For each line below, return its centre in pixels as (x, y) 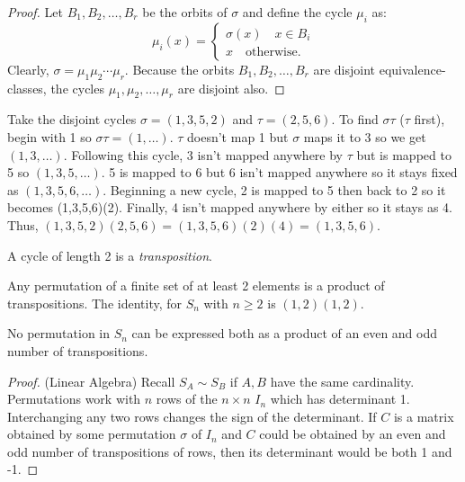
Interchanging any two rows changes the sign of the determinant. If (192, 416)
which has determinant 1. (340, 399)
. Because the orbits (179, 69)
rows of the (187, 399)
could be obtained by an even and (353, 434)
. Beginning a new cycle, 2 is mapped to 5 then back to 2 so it (274, 189)
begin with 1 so (49, 136)
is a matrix (424, 416)
